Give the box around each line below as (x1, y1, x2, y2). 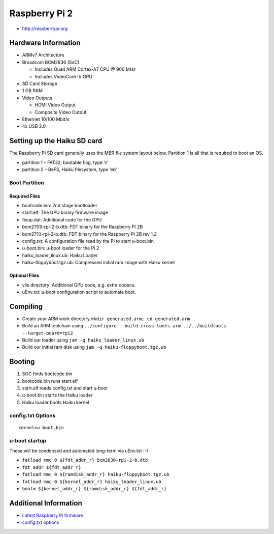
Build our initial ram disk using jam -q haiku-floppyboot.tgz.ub (22, 344, 166, 350)
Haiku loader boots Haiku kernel (22, 399, 89, 405)
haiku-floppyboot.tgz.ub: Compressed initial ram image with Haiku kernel (22, 260, 175, 266)
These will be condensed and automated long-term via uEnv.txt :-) (9, 447, 148, 454)
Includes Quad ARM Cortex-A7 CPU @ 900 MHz (35, 66, 136, 72)
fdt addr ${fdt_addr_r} (22, 464, 81, 470)
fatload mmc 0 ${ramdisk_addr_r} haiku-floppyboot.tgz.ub (22, 471, 169, 477)
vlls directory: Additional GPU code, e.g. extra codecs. (22, 282, 135, 288)
